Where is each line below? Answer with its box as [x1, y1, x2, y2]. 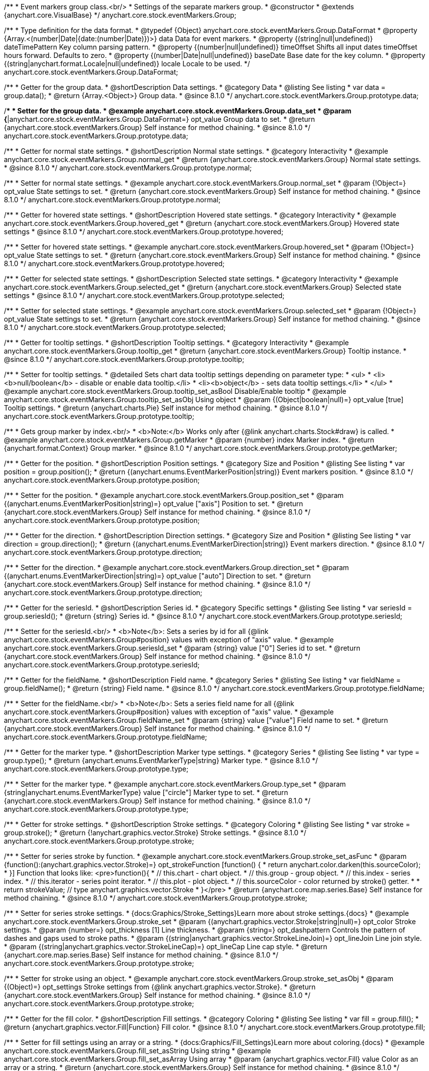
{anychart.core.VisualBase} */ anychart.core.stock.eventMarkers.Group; [4, 11, 237, 19]
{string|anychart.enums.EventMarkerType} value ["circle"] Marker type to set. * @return [4, 788, 288, 796]
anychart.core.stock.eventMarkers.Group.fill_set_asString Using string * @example [4, 1046, 271, 1055]
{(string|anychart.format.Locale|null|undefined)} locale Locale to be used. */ [4, 59, 250, 68]
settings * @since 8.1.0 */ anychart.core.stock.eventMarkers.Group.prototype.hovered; [4, 227, 283, 236]
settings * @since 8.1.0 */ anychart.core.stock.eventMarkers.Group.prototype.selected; [4, 291, 285, 300]
